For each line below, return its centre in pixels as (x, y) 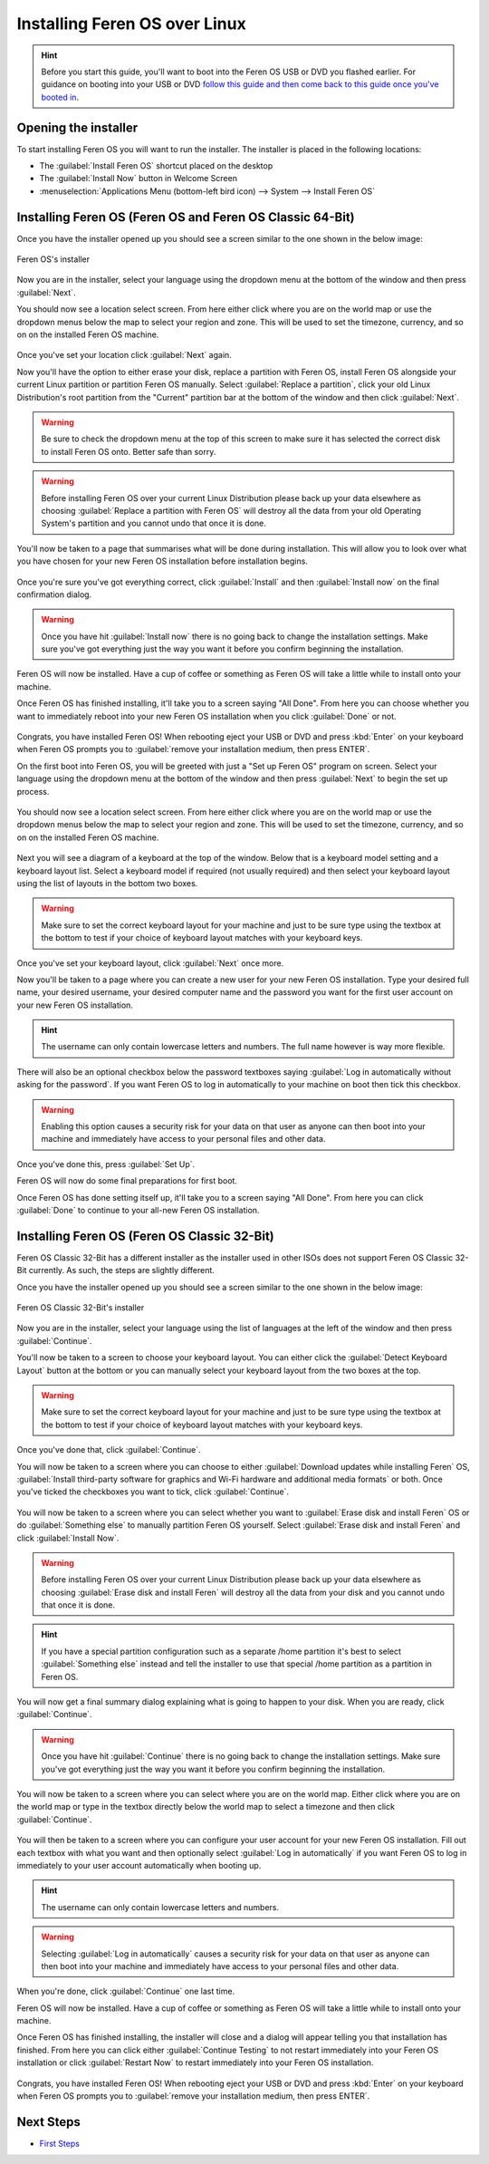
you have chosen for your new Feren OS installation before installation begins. (162, 561)
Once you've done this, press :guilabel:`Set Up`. (106, 1164)
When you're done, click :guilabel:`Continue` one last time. (126, 1991)
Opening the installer (77, 127)
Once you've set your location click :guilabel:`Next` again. (125, 355)
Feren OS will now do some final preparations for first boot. (127, 1181)
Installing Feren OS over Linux (131, 24)
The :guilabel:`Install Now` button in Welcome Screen (138, 179)
